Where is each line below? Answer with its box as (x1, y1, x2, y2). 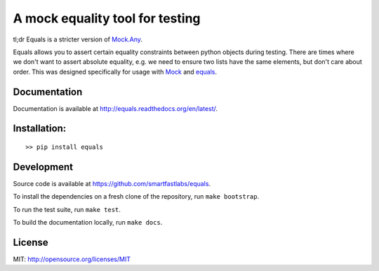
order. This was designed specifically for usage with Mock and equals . (13, 67, 218, 76)
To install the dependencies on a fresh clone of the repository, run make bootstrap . (13, 192, 260, 201)
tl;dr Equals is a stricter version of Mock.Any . (13, 35, 143, 44)
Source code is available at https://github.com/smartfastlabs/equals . (13, 179, 211, 187)
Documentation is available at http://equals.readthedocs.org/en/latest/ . (13, 104, 218, 112)
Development (13, 161, 74, 173)
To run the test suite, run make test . (13, 205, 121, 213)
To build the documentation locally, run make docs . (13, 218, 163, 227)
